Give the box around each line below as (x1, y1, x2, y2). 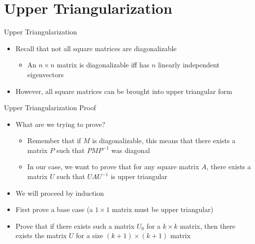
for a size (76, 230, 103, 241)
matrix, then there (180, 220, 236, 231)
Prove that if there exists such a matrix (15, 220, 135, 231)
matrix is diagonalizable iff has (57, 60, 150, 70)
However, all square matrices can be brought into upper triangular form (15, 86, 232, 96)
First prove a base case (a (15, 204, 93, 214)
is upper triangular (110, 171, 167, 182)
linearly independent (158, 60, 220, 70)
